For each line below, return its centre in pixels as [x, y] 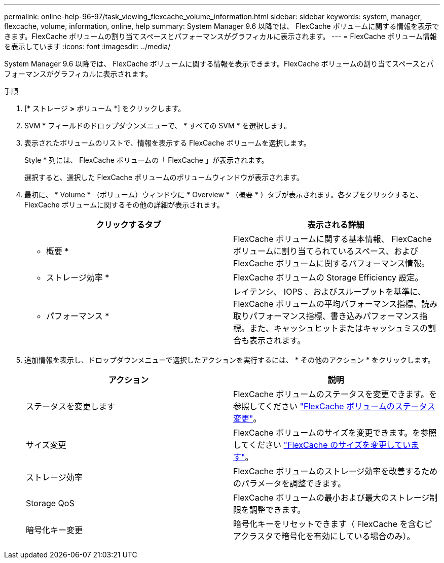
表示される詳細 [336, 225]
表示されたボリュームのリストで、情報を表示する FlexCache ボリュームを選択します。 [168, 143]
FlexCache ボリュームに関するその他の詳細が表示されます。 [124, 205]
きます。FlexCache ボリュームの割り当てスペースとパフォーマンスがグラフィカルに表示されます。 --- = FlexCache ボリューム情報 [220, 36]
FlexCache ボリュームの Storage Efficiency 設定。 [328, 277]
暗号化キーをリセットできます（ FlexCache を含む [329, 524]
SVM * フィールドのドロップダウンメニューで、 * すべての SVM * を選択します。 [158, 126]
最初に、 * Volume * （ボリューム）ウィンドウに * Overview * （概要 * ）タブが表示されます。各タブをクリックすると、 [224, 195]
